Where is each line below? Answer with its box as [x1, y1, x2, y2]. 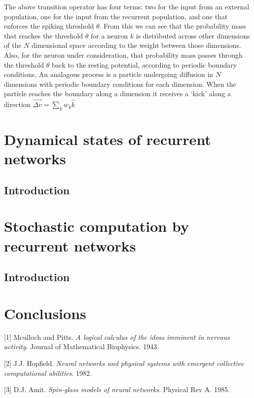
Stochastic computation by [4, 216, 189, 236]
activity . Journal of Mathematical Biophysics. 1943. [4, 341, 159, 352]
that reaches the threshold [4, 30, 83, 40]
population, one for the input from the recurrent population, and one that [4, 11, 228, 21]
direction [4, 99, 31, 109]
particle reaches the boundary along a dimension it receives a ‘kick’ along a [4, 88, 231, 99]
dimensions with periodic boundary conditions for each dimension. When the [4, 78, 236, 89]
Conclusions [4, 303, 86, 323]
